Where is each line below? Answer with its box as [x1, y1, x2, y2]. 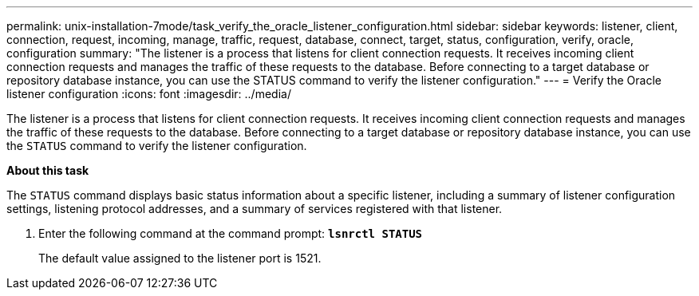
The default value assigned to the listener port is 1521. [38, 251, 322, 265]
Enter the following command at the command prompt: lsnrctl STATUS [38, 227, 423, 240]
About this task [6, 164, 89, 177]
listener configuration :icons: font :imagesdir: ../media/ [6, 87, 291, 101]
